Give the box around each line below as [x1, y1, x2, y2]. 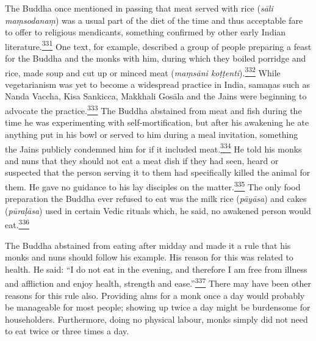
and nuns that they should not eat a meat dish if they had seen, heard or [5, 154, 279, 167]
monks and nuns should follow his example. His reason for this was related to [5, 251, 293, 264]
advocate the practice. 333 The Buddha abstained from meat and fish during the [5, 102, 302, 117]
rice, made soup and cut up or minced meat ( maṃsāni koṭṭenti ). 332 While [5, 64, 281, 79]
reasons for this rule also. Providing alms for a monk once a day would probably [5, 289, 305, 301]
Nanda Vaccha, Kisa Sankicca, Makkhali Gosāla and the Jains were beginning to [5, 90, 307, 102]
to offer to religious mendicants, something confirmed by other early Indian [5, 26, 286, 38]
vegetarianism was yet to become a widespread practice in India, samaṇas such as [5, 77, 310, 90]
